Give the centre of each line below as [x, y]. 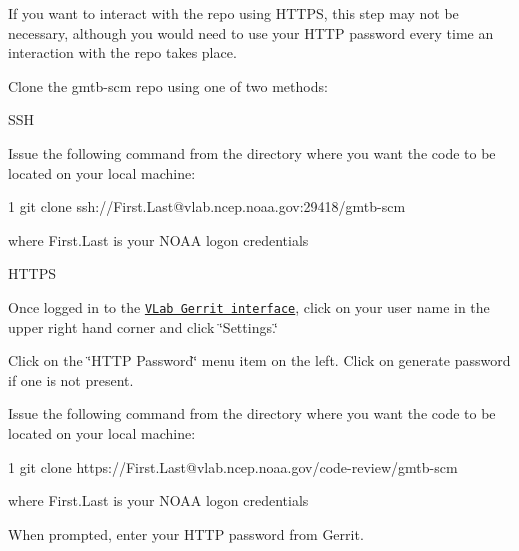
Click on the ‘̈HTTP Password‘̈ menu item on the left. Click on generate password [259, 360]
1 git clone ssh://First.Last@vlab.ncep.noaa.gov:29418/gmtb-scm [207, 206]
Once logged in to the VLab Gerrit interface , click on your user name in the [249, 306]
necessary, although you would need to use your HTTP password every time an [251, 32]
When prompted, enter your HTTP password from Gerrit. [186, 533]
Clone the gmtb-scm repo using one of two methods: [168, 85]
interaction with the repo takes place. [122, 52]
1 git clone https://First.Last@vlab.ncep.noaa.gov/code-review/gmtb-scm [233, 466]
